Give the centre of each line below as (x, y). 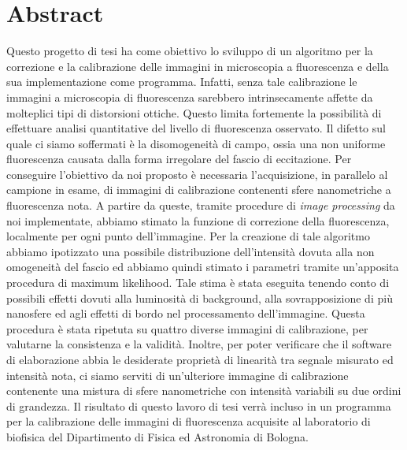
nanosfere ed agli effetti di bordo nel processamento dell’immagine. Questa (186, 313)
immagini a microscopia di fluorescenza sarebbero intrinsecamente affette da (190, 97)
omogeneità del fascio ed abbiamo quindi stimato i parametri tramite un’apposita (203, 267)
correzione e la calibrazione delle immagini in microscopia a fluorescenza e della (198, 66)
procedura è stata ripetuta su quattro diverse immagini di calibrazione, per (187, 328)
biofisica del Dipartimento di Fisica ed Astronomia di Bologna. (157, 436)
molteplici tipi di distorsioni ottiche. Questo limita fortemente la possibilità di (194, 112)
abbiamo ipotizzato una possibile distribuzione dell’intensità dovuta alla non (191, 251)
